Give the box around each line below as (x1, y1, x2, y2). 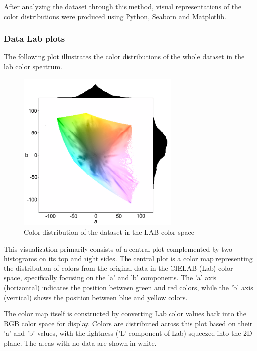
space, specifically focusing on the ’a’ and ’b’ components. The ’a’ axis (4, 272, 217, 283)
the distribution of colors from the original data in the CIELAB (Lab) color (4, 263, 233, 273)
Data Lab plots (4, 32, 65, 44)
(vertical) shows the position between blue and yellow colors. (4, 292, 188, 302)
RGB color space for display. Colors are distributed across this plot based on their (4, 318, 253, 328)
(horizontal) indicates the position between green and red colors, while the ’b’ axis (4, 282, 253, 292)
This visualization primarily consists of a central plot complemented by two (4, 243, 233, 254)
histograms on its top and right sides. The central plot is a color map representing (4, 253, 253, 263)
